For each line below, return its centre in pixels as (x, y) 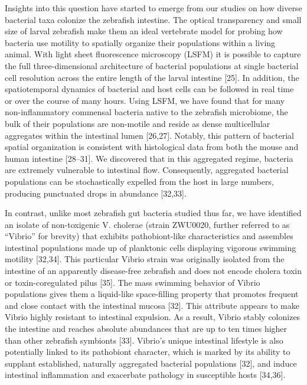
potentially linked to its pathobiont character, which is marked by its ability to (148, 352)
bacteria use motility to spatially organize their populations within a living (140, 42)
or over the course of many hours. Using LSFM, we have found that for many (145, 100)
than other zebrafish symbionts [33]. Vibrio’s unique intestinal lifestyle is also (144, 340)
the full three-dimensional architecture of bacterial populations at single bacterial (152, 65)
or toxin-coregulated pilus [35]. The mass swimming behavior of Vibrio (133, 282)
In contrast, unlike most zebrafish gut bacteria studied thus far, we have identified (153, 213)
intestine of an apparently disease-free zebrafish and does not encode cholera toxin (153, 271)
